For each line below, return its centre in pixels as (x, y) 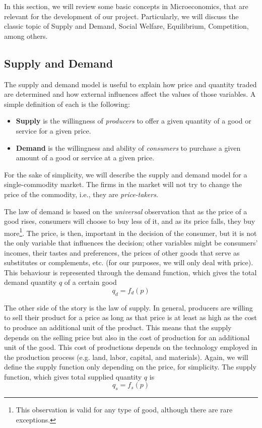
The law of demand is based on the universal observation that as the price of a (126, 211)
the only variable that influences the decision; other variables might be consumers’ (131, 242)
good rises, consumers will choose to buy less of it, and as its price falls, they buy (130, 221)
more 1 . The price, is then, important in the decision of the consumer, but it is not (130, 232)
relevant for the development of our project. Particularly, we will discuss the (121, 16)
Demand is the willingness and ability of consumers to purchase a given (128, 147)
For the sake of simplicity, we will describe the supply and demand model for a (126, 174)
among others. (26, 36)
